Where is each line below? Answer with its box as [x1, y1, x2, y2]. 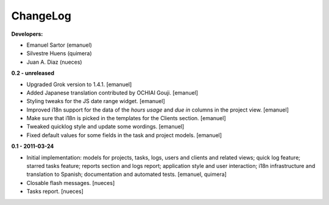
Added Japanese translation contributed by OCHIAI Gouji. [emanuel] [26, 89, 198, 96]
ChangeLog [11, 9, 71, 22]
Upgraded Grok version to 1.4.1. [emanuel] [26, 81, 132, 88]
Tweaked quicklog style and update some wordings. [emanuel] [26, 123, 185, 130]
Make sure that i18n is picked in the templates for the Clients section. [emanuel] [26, 115, 227, 122]
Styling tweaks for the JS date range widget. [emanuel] [26, 98, 165, 105]
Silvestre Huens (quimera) [26, 50, 92, 57]
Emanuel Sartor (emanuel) [26, 41, 93, 49]
